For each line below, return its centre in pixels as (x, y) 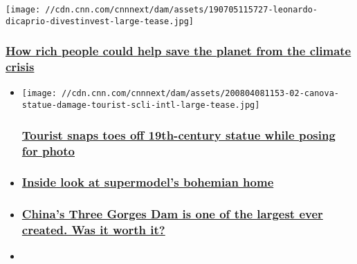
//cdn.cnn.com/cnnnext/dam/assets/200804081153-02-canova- (200, 94)
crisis (20, 67)
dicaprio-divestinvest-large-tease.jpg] (100, 21)
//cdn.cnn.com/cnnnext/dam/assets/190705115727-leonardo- (182, 10)
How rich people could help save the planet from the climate (178, 51)
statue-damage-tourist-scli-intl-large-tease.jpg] (141, 105)
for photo (48, 150)
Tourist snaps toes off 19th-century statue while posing (178, 134)
